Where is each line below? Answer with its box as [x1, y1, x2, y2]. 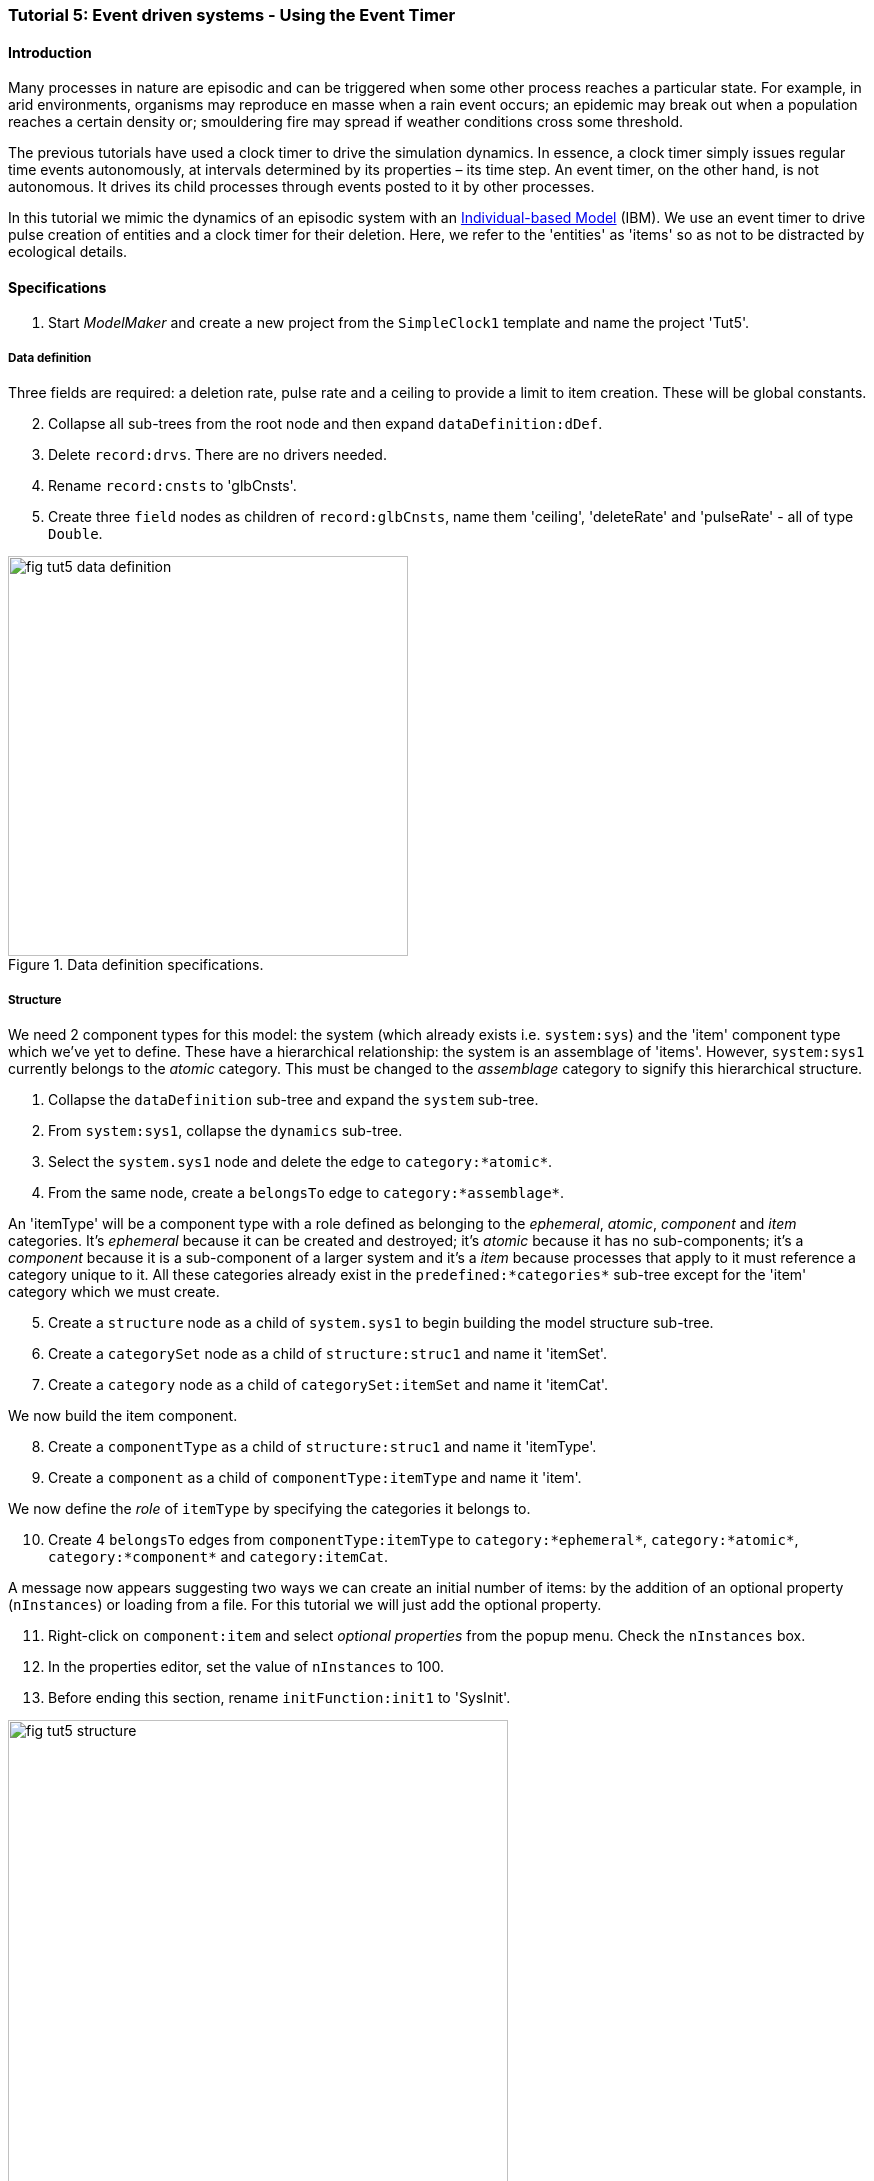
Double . [48, 525, 103, 543]
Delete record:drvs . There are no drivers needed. [48, 446, 387, 464]
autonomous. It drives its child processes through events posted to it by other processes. [8, 178, 595, 196]
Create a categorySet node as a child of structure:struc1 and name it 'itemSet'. [48, 1345, 607, 1362]
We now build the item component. [8, 1407, 238, 1424]
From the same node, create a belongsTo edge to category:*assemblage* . [48, 1184, 565, 1201]
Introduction [8, 43, 92, 61]
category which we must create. [8, 1283, 220, 1300]
